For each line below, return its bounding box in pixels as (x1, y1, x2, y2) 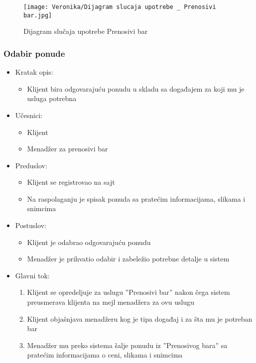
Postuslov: (15, 220, 46, 231)
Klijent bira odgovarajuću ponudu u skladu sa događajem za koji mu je (27, 83, 245, 94)
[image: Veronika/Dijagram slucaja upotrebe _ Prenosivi (23, 3, 216, 10)
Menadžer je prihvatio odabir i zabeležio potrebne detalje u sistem (27, 253, 230, 264)
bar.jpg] (23, 11, 52, 19)
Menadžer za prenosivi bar (27, 143, 108, 154)
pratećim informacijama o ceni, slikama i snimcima (27, 350, 183, 360)
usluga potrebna (27, 93, 77, 104)
